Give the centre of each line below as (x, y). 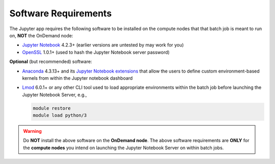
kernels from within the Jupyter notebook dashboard (77, 78)
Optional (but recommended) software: (51, 62)
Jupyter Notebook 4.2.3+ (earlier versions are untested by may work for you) (103, 45)
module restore (52, 108)
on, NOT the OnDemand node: (41, 35)
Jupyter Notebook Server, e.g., (54, 95)
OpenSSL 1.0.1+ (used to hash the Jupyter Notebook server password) (96, 52)
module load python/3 (60, 115)
